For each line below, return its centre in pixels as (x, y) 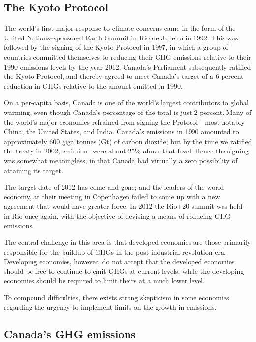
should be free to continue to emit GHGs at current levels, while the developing (124, 271)
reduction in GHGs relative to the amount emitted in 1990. (93, 86)
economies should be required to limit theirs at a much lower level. (104, 281)
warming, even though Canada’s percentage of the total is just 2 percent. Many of (128, 112)
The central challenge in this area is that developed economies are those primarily (128, 242)
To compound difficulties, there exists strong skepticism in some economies (117, 297)
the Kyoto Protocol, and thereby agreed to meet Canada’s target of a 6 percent (124, 76)
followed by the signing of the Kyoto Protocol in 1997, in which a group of (116, 47)
